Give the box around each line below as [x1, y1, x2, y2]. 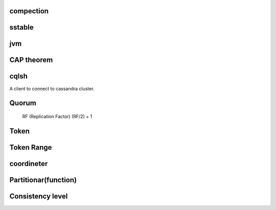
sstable [9, 23, 34, 32]
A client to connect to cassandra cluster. [9, 85, 95, 91]
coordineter [9, 159, 48, 168]
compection [9, 7, 49, 15]
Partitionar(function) [9, 175, 77, 184]
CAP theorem [9, 56, 53, 64]
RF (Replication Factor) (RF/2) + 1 [22, 113, 93, 120]
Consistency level [9, 192, 68, 200]
